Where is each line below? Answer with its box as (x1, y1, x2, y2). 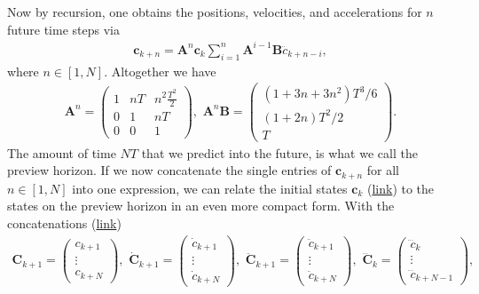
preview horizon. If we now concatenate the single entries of (7, 161, 332, 179)
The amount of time (7, 143, 116, 162)
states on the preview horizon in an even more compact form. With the (7, 196, 395, 215)
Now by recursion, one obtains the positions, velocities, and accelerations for (7, 3, 422, 20)
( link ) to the (366, 179, 435, 197)
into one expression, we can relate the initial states (72, 179, 348, 197)
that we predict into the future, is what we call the (141, 143, 418, 162)
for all (366, 161, 399, 179)
